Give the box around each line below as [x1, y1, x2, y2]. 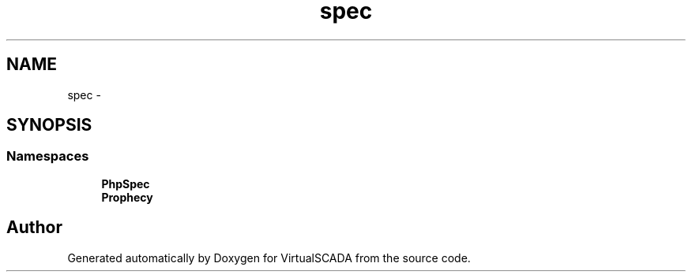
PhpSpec [101, 176, 150, 191]
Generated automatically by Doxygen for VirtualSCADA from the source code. [67, 250, 471, 265]
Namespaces [6, 148, 89, 165]
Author [6, 217, 62, 238]
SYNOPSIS [6, 115, 92, 135]
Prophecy [101, 190, 153, 204]
